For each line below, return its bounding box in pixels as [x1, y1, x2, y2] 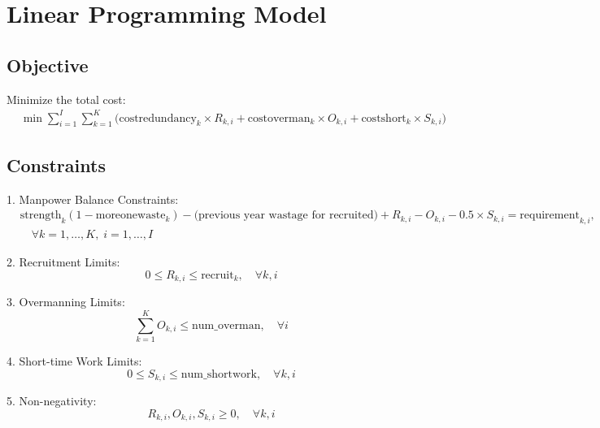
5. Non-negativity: [7, 391, 97, 409]
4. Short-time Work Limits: [7, 352, 142, 369]
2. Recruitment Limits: [7, 253, 120, 270]
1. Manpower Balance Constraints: [7, 190, 179, 207]
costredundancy [119, 112, 197, 124]
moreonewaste [95, 210, 166, 222]
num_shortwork [180, 368, 257, 380]
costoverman [247, 112, 311, 124]
